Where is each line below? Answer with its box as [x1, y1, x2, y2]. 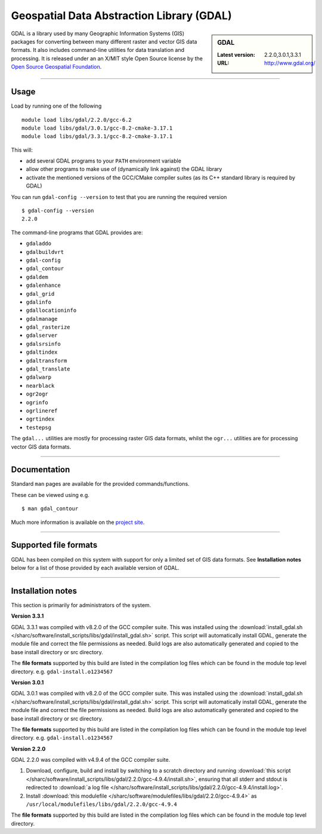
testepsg [26, 424, 52, 431]
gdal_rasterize [26, 324, 71, 331]
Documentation [11, 465, 70, 475]
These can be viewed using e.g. [11, 491, 89, 498]
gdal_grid [26, 290, 55, 297]
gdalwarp [26, 374, 52, 381]
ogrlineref [26, 407, 58, 414]
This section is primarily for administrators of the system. [11, 601, 151, 609]
